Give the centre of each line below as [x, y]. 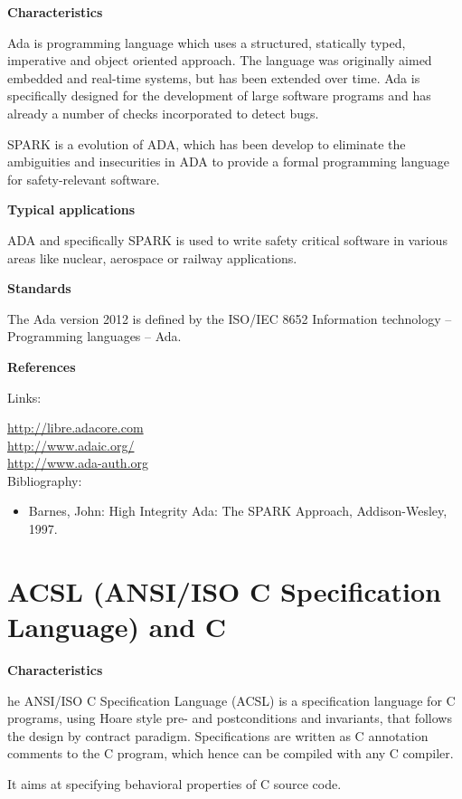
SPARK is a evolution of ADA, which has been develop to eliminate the [207, 143]
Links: [24, 397]
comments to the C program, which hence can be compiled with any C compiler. [231, 753]
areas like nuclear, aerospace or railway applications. [152, 257]
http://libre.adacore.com [75, 428]
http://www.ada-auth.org [78, 463]
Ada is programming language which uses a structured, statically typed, [207, 42]
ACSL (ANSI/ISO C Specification [224, 590]
